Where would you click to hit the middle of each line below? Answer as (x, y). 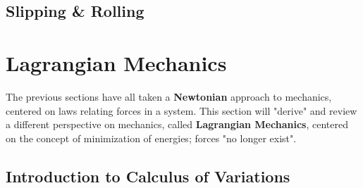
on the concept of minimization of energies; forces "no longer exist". (151, 138)
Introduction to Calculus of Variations (148, 176)
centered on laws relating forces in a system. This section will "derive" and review (181, 110)
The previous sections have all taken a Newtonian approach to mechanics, (169, 96)
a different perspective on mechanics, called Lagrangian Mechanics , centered (177, 124)
